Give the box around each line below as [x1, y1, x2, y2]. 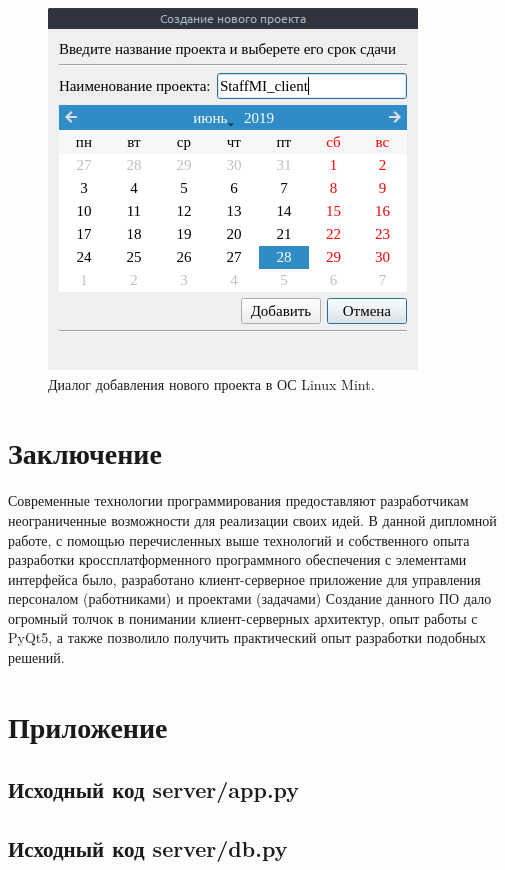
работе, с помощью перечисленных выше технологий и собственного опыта [8, 529, 470, 550]
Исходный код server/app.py [8, 774, 300, 805]
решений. [8, 647, 65, 668]
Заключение [8, 432, 162, 473]
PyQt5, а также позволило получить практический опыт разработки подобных [8, 627, 486, 648]
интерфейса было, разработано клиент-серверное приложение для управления [8, 568, 481, 589]
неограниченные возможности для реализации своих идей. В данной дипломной [8, 509, 497, 530]
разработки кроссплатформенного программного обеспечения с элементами [8, 549, 467, 570]
